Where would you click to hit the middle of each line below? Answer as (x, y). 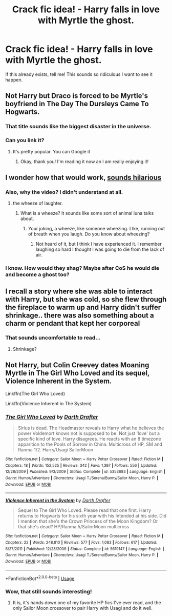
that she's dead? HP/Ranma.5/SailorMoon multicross (73, 527)
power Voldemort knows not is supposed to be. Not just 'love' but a (89, 433)
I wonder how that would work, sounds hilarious (83, 177)
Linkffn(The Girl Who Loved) (35, 393)
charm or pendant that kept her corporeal (73, 323)
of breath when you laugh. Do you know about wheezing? (89, 234)
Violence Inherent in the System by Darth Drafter (58, 501)
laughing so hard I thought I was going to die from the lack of (100, 249)
